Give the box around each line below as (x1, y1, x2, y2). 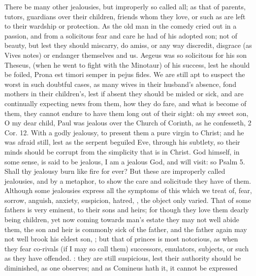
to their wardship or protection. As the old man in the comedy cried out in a (4, 21, 237, 31)
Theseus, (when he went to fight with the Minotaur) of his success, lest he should (4, 59, 250, 70)
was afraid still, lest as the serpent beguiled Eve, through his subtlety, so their (4, 137, 240, 147)
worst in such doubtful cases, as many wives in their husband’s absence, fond (4, 79, 236, 89)
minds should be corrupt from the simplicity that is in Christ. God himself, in (4, 146, 240, 157)
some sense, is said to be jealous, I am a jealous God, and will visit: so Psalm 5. (4, 156, 245, 166)
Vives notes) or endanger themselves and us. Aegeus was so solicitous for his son (4, 49, 247, 60)
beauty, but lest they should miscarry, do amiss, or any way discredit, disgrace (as (4, 40, 252, 50)
